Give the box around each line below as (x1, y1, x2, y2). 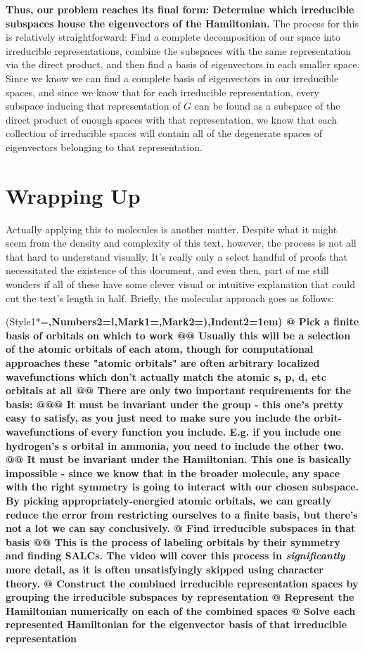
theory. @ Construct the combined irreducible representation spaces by (6, 576, 359, 590)
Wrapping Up (6, 181, 141, 209)
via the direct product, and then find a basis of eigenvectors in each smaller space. (6, 57, 360, 72)
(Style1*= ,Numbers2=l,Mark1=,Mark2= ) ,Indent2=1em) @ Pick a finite (6, 314, 359, 329)
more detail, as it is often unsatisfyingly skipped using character (6, 561, 324, 576)
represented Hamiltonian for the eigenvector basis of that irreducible (6, 617, 347, 632)
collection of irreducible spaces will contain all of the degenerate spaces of (6, 126, 322, 141)
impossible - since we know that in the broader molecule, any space (6, 465, 340, 480)
